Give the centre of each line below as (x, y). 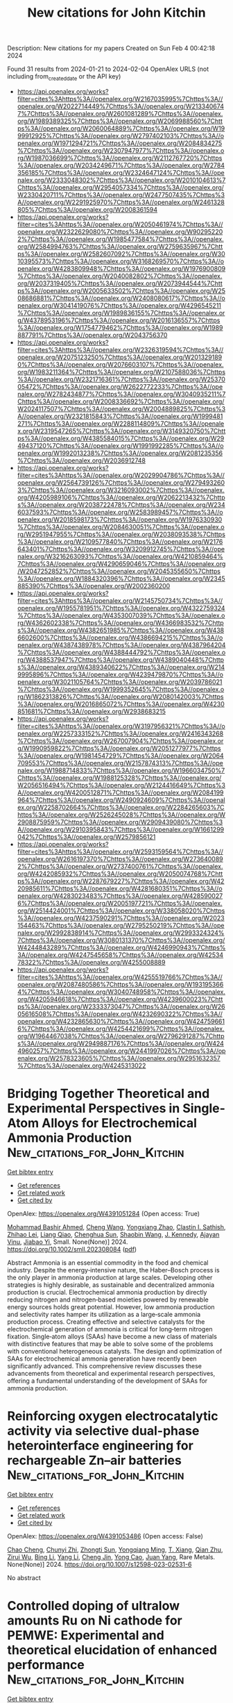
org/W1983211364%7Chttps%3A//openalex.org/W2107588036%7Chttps (121, 372)
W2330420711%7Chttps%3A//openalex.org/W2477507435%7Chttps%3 (121, 194)
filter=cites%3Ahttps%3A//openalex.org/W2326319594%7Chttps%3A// (120, 349)
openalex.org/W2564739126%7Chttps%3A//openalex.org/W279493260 (121, 482)
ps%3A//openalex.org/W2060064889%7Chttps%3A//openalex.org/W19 (121, 128)
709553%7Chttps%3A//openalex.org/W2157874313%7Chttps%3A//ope (120, 763)
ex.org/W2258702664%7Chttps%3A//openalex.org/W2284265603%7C (121, 807)
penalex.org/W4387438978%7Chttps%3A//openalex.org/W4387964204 (121, 645)
